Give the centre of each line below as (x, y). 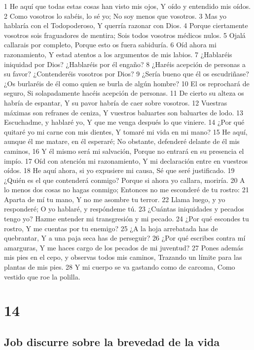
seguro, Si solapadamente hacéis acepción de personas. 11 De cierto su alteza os (124, 93)
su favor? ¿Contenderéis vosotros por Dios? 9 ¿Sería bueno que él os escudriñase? (127, 74)
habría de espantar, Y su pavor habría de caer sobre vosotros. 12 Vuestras (116, 102)
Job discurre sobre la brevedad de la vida (112, 341)
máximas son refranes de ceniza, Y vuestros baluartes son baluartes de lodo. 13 (124, 112)
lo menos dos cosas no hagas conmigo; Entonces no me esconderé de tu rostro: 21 (127, 190)
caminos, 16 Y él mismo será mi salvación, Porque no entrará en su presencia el (124, 151)
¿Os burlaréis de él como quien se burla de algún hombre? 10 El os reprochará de (127, 83)
